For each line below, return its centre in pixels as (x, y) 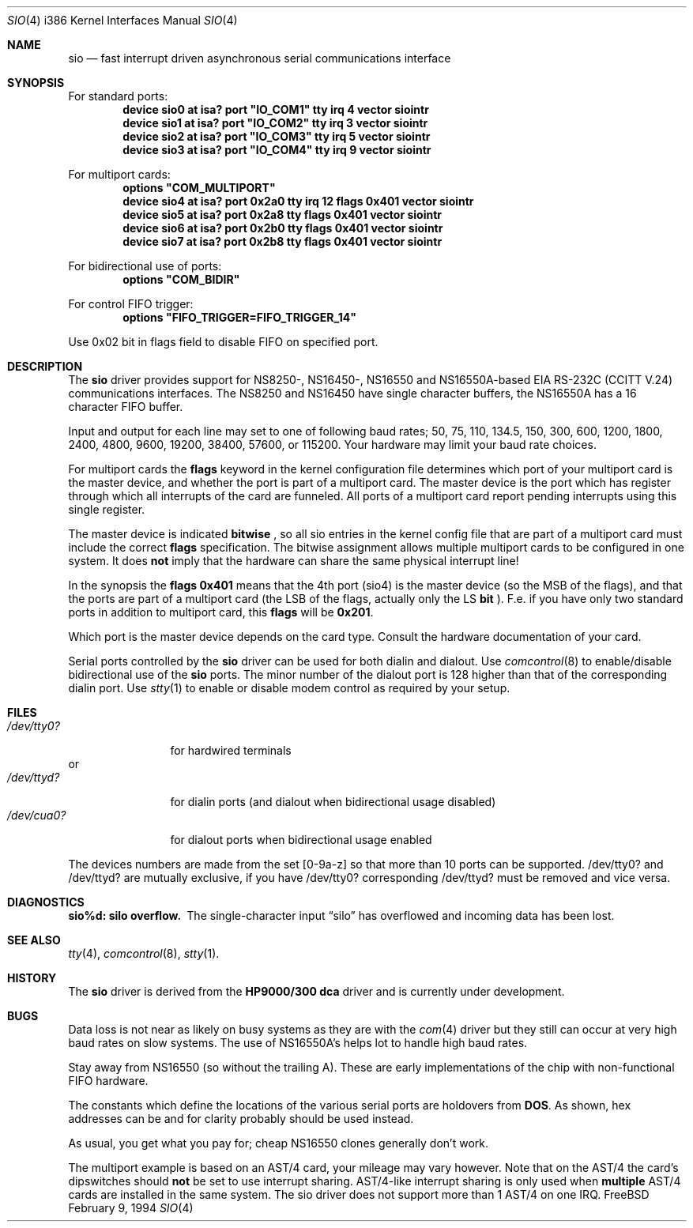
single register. (107, 509)
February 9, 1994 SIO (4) (131, 1208)
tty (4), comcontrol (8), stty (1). (144, 953)
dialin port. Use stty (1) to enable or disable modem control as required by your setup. (289, 688)
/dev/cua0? (37, 815)
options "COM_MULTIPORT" (199, 188)
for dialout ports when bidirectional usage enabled (301, 840)
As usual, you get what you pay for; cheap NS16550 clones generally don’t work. (278, 1143)
